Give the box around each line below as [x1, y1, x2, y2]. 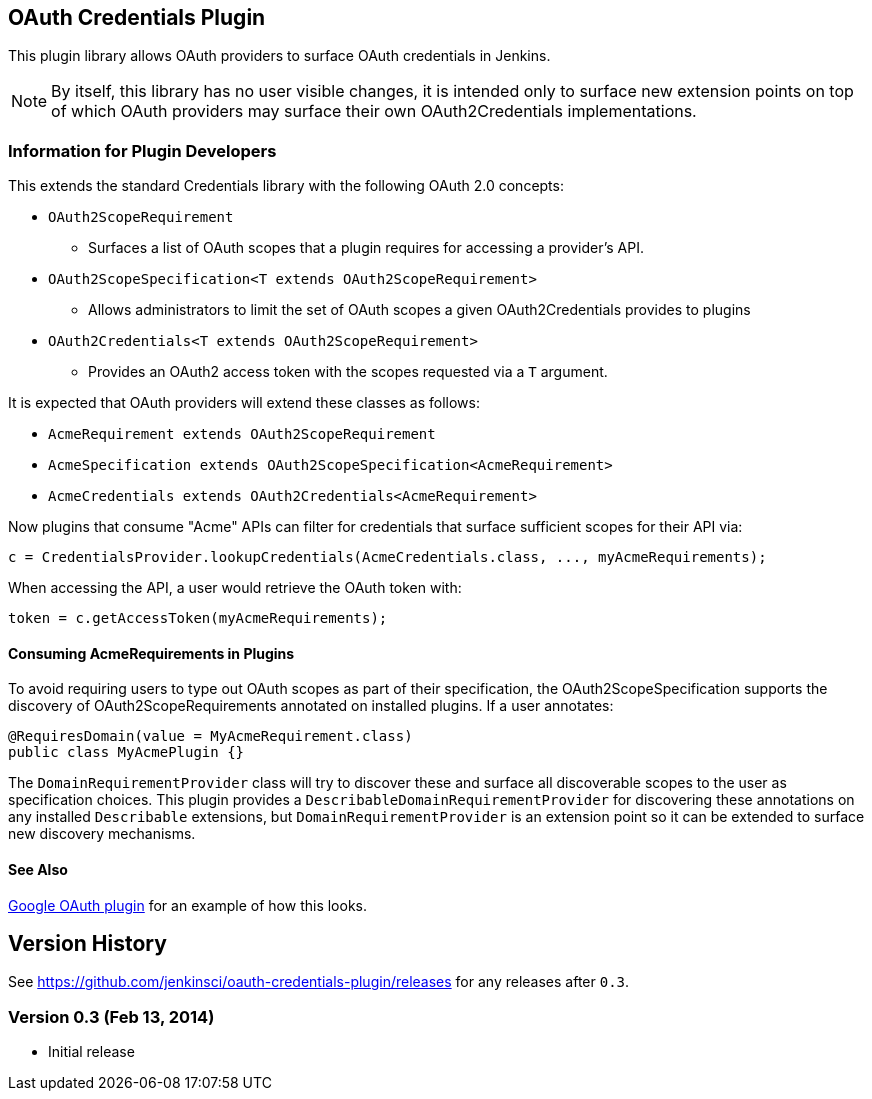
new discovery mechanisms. [8, 825, 196, 843]
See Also [8, 861, 68, 878]
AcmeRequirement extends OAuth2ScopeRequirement [48, 426, 436, 443]
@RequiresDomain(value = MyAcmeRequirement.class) [8, 728, 413, 745]
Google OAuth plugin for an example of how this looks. [8, 896, 368, 914]
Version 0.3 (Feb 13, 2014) [8, 1006, 215, 1027]
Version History [8, 931, 167, 957]
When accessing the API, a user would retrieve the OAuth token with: [8, 579, 462, 597]
